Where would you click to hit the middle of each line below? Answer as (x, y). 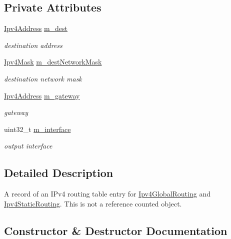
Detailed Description (59, 173)
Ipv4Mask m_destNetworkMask (53, 62)
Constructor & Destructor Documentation (116, 230)
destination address (33, 45)
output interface (28, 146)
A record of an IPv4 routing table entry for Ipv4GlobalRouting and (107, 194)
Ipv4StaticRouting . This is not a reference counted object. (93, 203)
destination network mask (43, 78)
